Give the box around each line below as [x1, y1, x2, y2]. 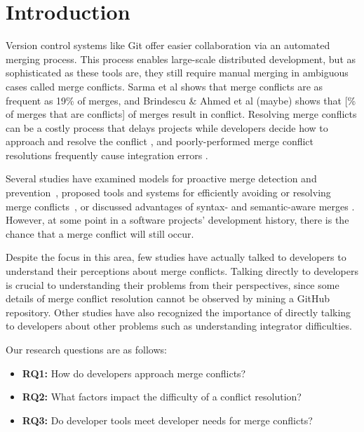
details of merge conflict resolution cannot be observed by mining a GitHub [6, 291, 330, 306]
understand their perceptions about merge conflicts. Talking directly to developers [6, 264, 359, 278]
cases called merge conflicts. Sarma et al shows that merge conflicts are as [6, 79, 323, 93]
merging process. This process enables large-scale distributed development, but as [6, 51, 356, 66]
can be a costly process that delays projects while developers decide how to [6, 120, 328, 135]
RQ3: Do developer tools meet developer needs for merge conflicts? [22, 412, 313, 427]
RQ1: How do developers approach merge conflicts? [22, 365, 246, 380]
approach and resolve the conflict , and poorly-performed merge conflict [6, 134, 314, 149]
